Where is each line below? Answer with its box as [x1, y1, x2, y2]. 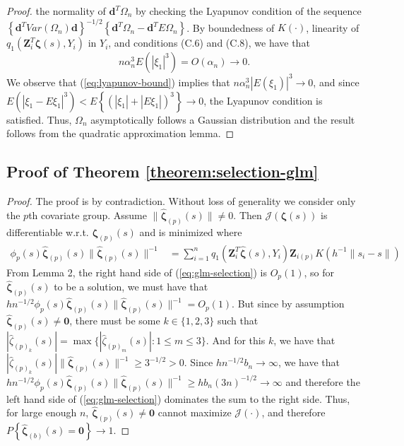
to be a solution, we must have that [54, 279, 208, 294]
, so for [304, 264, 335, 279]
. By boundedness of [186, 20, 275, 35]
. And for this [206, 333, 266, 348]
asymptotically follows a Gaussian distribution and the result [90, 112, 355, 127]
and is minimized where [139, 224, 242, 239]
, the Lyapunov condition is [203, 93, 323, 107]
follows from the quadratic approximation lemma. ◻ [6, 126, 234, 141]
